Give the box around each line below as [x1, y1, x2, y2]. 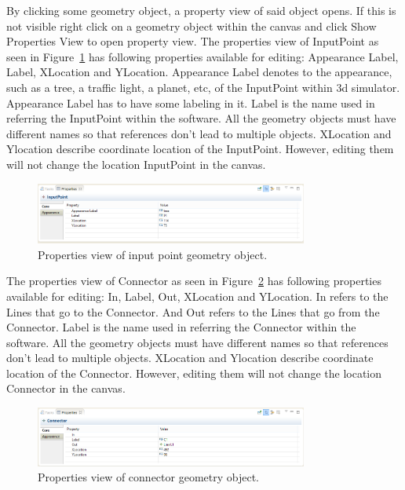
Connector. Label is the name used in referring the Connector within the [6, 319, 356, 335]
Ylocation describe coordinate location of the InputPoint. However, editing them [6, 141, 394, 157]
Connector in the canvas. [6, 380, 126, 397]
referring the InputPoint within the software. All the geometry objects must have [6, 110, 396, 126]
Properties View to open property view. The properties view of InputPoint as [6, 33, 379, 49]
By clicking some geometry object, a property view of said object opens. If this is [6, 2, 396, 18]
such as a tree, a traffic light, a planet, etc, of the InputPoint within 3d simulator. [6, 79, 400, 95]
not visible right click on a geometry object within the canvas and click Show [6, 17, 377, 34]
